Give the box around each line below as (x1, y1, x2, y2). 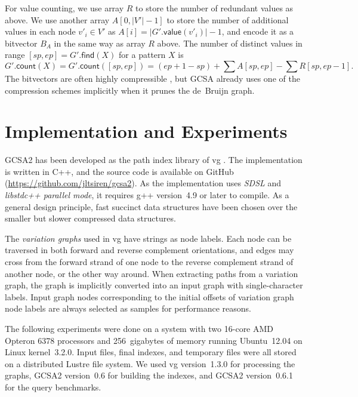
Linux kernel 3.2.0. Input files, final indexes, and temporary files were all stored (5, 346, 297, 358)
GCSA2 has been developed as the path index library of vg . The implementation (5, 153, 303, 166)
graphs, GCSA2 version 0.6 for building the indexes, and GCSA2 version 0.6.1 (5, 369, 293, 381)
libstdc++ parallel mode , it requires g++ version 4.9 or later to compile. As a (5, 189, 289, 201)
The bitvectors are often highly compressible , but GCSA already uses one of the (5, 72, 300, 84)
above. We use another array (5, 13, 110, 26)
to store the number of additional (166, 13, 289, 26)
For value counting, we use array (5, 2, 124, 14)
